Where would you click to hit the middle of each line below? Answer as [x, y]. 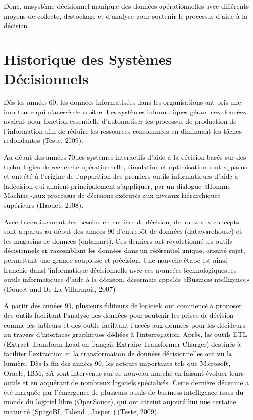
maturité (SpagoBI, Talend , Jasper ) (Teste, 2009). [81, 411]
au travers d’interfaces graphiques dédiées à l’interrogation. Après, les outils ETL [126, 334]
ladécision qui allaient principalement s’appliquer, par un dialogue [103, 185]
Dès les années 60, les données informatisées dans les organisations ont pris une [123, 102]
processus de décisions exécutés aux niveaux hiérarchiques [134, 195]
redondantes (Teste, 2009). [44, 140]
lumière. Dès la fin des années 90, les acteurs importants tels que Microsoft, [117, 363]
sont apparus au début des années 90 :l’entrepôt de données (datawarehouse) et [123, 231]
